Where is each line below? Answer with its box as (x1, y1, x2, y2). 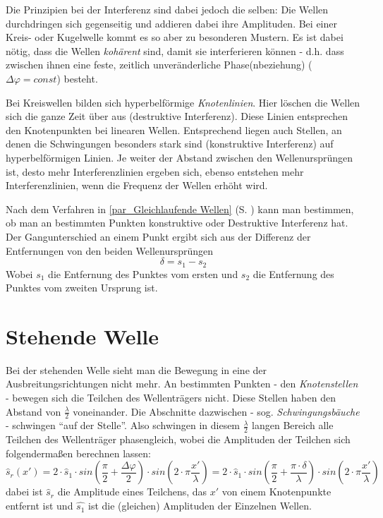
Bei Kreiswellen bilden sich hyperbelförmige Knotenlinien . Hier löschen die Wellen (6, 95, 360, 109)
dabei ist (6, 484, 43, 499)
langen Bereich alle (252, 418, 334, 433)
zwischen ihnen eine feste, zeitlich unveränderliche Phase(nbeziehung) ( (6, 57, 312, 72)
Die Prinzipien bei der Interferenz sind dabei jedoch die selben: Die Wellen (6, 2, 329, 16)
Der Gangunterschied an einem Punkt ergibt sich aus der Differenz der (6, 229, 311, 243)
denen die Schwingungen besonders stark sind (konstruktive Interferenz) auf (6, 136, 334, 151)
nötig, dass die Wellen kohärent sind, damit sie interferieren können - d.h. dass (6, 43, 344, 58)
